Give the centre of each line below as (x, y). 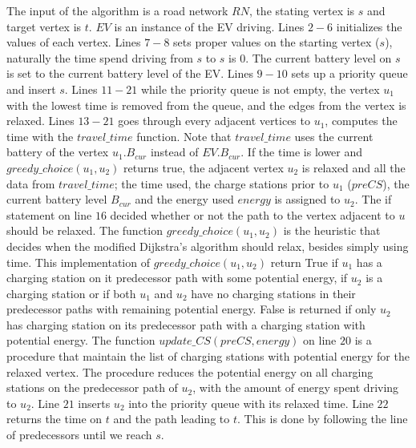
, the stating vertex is (302, 10)
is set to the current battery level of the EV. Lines (130, 73)
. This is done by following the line (322, 419)
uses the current (334, 136)
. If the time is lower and (302, 152)
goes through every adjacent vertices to (214, 121)
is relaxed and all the (353, 167)
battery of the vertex (58, 152)
